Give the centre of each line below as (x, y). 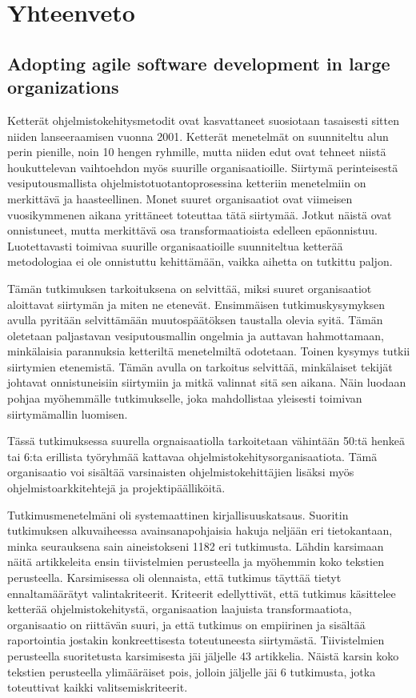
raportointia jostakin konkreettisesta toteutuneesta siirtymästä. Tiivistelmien (196, 640)
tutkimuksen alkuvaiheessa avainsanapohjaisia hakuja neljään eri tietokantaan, (200, 530)
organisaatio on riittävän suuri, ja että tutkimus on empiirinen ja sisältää (186, 624)
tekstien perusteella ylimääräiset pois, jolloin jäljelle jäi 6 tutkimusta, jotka (192, 671)
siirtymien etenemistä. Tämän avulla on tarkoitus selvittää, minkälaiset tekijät (200, 366)
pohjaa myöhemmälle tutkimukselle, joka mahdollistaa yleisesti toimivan (185, 398)
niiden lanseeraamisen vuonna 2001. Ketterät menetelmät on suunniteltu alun (198, 136)
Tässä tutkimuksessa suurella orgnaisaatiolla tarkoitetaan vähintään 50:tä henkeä (206, 441)
